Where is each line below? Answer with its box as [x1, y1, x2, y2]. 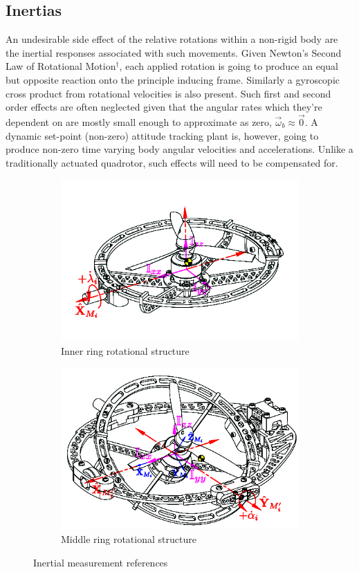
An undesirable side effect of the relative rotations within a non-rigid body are [6, 32, 338, 46]
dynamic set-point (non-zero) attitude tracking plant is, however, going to [6, 128, 319, 142]
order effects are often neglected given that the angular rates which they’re [6, 100, 322, 114]
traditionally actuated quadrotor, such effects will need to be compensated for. [6, 155, 338, 169]
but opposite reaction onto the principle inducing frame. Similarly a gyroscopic [6, 72, 340, 86]
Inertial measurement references [33, 555, 168, 569]
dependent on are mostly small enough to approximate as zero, [6, 114, 272, 129]
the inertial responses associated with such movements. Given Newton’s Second [6, 45, 342, 59]
